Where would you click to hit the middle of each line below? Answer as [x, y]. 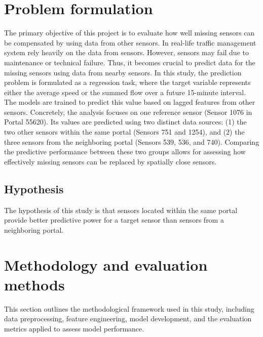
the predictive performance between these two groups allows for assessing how [125, 152]
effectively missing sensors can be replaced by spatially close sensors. [110, 161]
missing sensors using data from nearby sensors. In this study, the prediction [123, 72]
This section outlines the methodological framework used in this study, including [129, 308]
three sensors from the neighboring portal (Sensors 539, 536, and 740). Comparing [132, 141]
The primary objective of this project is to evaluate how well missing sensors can [129, 33]
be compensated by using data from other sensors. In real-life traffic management [130, 42]
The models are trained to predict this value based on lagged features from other [130, 102]
